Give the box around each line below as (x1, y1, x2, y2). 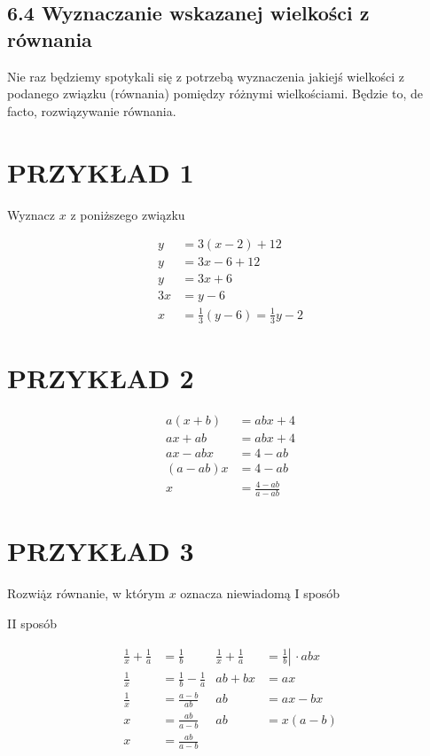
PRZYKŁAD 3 (7, 533, 194, 569)
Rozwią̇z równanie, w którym (7, 584, 165, 603)
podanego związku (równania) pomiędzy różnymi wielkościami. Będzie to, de (7, 84, 423, 103)
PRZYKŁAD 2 (7, 359, 194, 395)
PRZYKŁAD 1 (7, 153, 194, 190)
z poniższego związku (70, 205, 185, 223)
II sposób (7, 613, 58, 632)
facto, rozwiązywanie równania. (7, 101, 176, 120)
